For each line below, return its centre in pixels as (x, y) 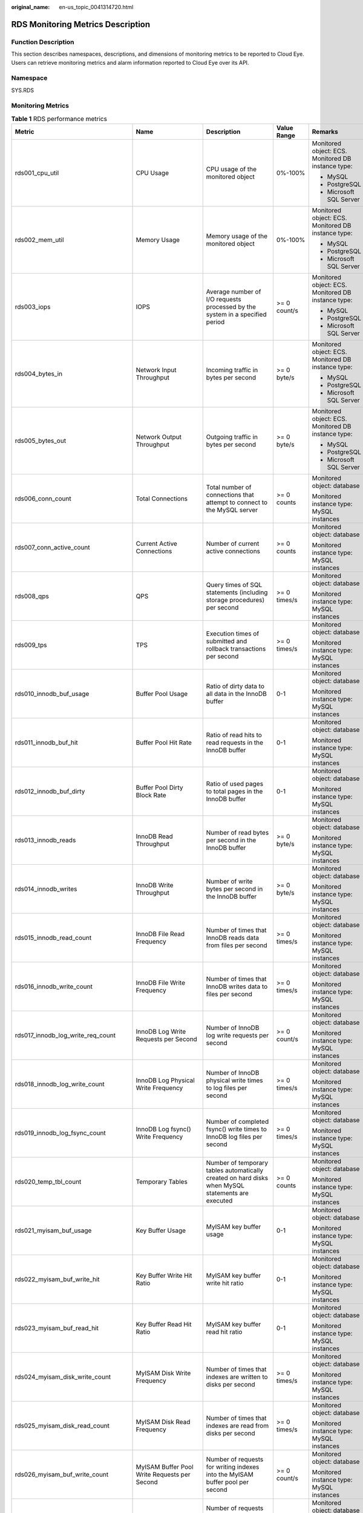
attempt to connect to (237, 502)
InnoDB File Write (161, 983)
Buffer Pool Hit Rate (164, 743)
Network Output (159, 437)
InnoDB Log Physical (165, 1080)
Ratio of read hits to (234, 735)
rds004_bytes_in (39, 374)
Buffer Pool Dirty (159, 788)
